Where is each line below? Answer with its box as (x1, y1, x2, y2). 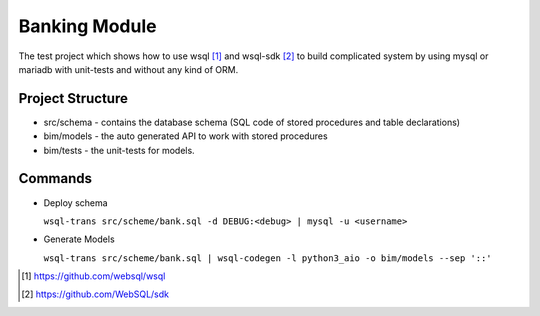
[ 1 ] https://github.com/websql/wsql (21, 270, 166, 282)
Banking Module (18, 15, 157, 37)
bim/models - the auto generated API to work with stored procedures (43, 130, 329, 142)
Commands (18, 170, 93, 187)
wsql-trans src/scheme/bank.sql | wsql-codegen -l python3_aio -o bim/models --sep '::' (43, 252, 492, 264)
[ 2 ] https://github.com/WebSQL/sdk (21, 288, 170, 300)
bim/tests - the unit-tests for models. (43, 144, 195, 156)
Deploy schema (43, 196, 109, 209)
